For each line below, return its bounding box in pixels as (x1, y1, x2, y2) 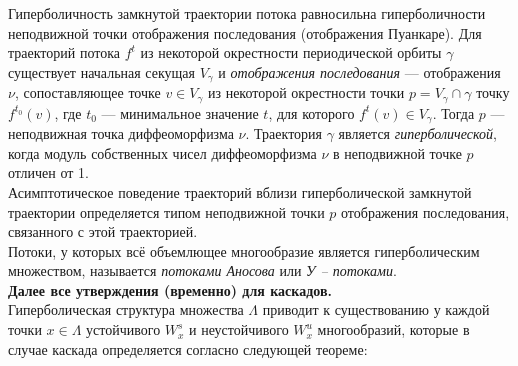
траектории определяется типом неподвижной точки (8, 201, 325, 222)
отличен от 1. (8, 162, 89, 183)
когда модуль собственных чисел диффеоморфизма (8, 142, 317, 163)
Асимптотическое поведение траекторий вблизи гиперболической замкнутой (8, 181, 472, 202)
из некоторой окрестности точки (207, 82, 405, 103)
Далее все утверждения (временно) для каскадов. (8, 279, 332, 300)
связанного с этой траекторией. (8, 221, 198, 242)
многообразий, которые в (317, 319, 470, 340)
